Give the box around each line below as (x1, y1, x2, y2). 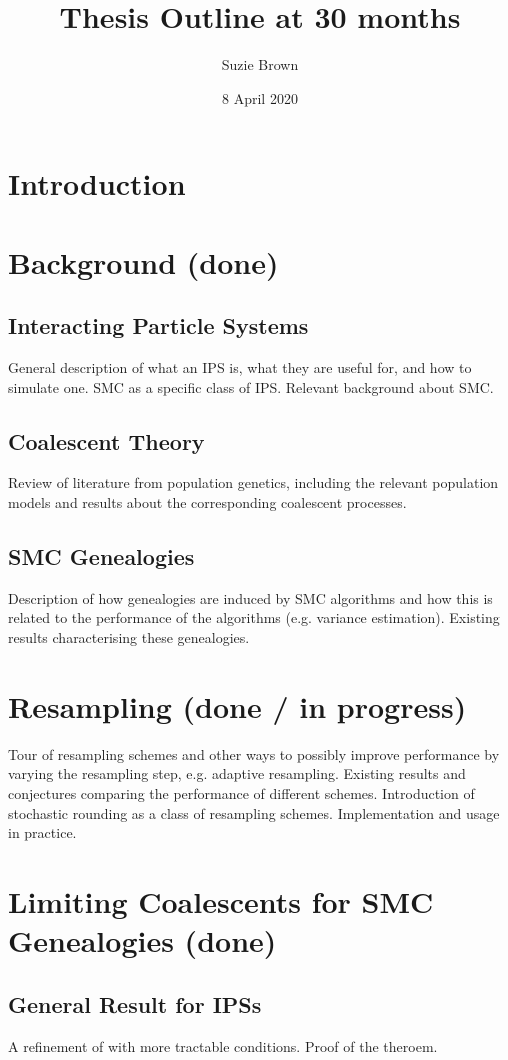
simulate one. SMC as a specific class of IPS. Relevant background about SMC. (8, 376, 494, 397)
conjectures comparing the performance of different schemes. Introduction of (8, 782, 475, 803)
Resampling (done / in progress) (8, 685, 467, 726)
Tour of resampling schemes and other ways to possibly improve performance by (8, 743, 500, 764)
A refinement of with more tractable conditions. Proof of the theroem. (8, 1035, 438, 1056)
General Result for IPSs (8, 988, 262, 1019)
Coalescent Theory (8, 425, 205, 456)
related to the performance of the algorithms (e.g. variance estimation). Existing (8, 607, 500, 628)
